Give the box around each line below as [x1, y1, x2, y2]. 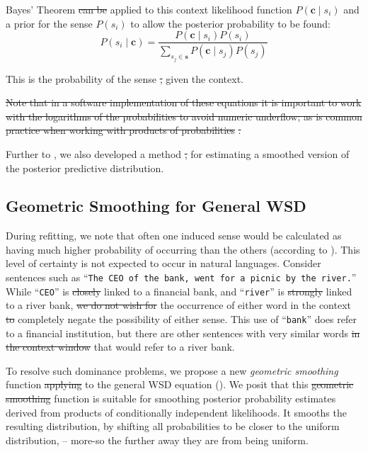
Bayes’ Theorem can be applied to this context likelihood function [6, 2, 292, 16]
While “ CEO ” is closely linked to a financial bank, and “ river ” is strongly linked [6, 283, 352, 298]
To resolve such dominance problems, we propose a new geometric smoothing [6, 363, 338, 378]
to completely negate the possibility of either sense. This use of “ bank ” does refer [6, 311, 357, 326]
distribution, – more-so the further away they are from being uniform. [6, 432, 309, 447]
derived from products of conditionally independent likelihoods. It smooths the [6, 405, 347, 419]
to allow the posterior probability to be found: [130, 16, 330, 30]
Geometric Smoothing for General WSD [6, 195, 306, 217]
